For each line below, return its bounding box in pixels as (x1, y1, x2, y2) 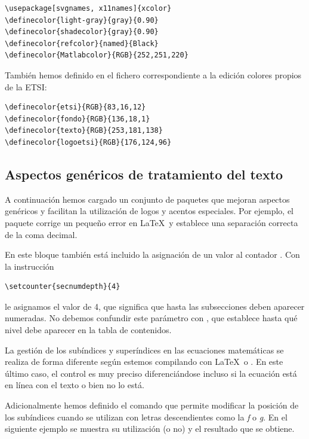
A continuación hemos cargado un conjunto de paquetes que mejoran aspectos (5, 193, 290, 205)
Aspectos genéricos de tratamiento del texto (5, 164, 283, 183)
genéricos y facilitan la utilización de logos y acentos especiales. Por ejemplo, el (5, 205, 293, 217)
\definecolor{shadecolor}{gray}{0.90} (5, 28, 159, 36)
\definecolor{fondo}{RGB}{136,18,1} (5, 114, 150, 123)
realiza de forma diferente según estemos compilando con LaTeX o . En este (5, 355, 283, 368)
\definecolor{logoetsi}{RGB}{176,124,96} (5, 138, 172, 147)
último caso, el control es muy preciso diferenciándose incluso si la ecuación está (5, 367, 297, 379)
